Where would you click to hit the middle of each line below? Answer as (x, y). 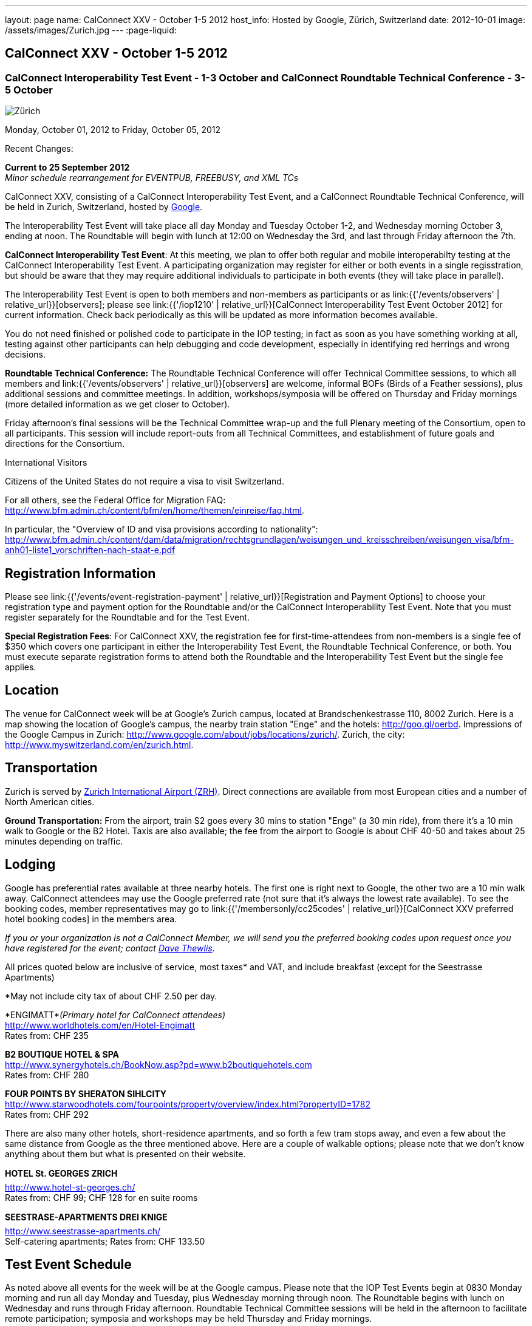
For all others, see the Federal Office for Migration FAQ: (115, 500)
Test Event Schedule (68, 1265)
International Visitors (46, 463)
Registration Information (80, 573)
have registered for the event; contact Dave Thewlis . (110, 948)
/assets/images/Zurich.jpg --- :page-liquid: (91, 30)
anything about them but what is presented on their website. (125, 1154)
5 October (29, 90)
